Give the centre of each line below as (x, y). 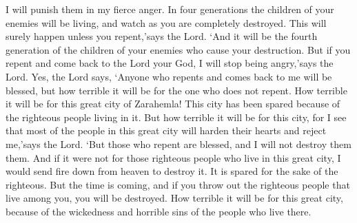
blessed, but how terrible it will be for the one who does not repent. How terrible (176, 90)
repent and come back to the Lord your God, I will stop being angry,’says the (170, 63)
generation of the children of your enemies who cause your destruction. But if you (178, 49)
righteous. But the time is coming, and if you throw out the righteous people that (178, 184)
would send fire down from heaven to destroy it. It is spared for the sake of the (172, 171)
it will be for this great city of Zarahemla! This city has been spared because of (173, 104)
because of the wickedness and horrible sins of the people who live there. (159, 211)
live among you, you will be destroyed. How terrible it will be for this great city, (174, 198)
